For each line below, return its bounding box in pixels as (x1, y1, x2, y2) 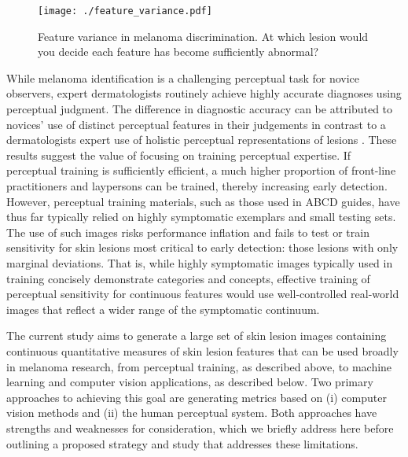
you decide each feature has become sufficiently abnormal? (38, 43, 319, 60)
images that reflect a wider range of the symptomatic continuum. (6, 300, 320, 317)
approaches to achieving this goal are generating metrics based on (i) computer (6, 389, 387, 405)
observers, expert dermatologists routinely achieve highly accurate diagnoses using (6, 85, 402, 101)
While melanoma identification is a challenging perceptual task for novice (6, 69, 360, 86)
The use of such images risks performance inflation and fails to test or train (6, 223, 369, 240)
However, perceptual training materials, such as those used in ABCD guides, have (6, 193, 400, 209)
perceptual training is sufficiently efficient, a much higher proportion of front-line (6, 162, 396, 179)
